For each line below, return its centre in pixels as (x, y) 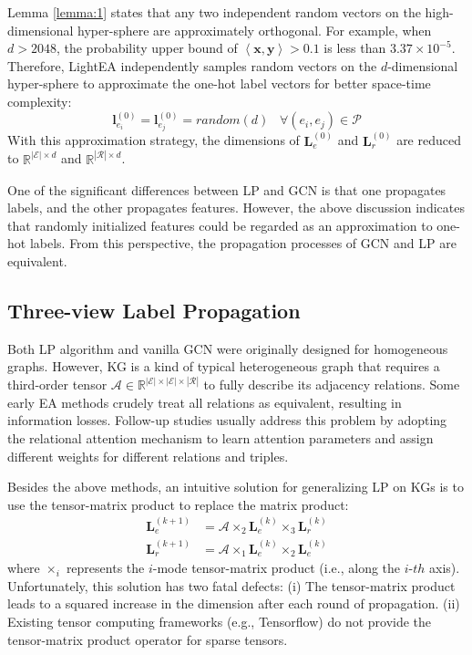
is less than (355, 48)
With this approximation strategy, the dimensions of (154, 140)
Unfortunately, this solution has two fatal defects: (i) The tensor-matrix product (231, 585)
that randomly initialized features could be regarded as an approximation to (220, 225)
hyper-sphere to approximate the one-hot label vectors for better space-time (219, 83)
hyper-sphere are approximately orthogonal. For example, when (255, 30)
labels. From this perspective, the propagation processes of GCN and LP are (243, 243)
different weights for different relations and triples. (148, 456)
